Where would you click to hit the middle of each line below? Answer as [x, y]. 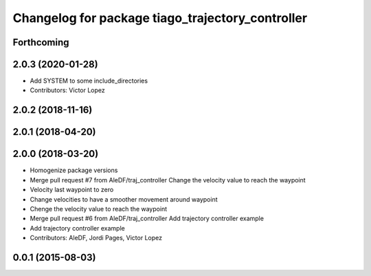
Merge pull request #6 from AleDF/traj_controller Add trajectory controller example [147, 219]
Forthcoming [41, 42]
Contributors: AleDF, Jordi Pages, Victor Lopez [96, 238]
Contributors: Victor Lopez [68, 90]
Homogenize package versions [74, 170]
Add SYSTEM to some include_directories [89, 81]
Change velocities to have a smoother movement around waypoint [124, 199]
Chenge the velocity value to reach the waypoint [99, 209]
